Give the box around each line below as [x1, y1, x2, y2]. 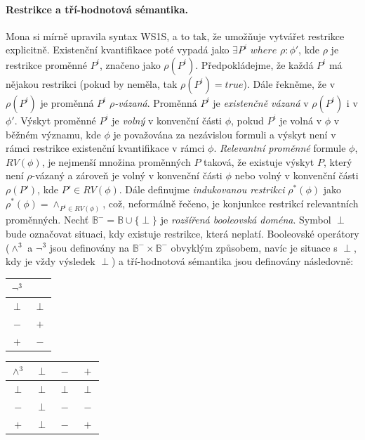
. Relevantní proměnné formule [213, 141, 346, 155]
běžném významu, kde [6, 127, 101, 141]
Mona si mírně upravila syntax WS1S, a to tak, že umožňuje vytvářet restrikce [6, 28, 345, 43]
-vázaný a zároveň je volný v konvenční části [32, 168, 223, 183]
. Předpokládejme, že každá [195, 57, 314, 72]
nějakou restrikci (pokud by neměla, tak [6, 76, 178, 91]
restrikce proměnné [6, 57, 88, 72]
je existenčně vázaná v [213, 95, 309, 110]
